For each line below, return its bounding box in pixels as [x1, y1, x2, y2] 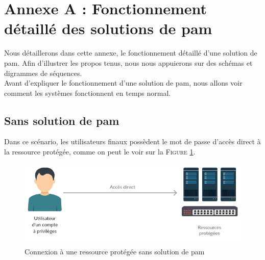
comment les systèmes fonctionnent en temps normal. [4, 87, 171, 98]
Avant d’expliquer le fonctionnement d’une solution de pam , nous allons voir [4, 77, 243, 88]
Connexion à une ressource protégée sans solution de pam [25, 246, 205, 256]
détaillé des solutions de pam [4, 18, 212, 39]
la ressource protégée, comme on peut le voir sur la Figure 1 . [4, 146, 196, 157]
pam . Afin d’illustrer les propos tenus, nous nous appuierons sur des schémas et [4, 57, 253, 68]
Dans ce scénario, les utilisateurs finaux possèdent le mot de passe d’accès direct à [4, 136, 261, 147]
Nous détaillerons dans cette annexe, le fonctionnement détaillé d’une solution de [4, 47, 257, 58]
